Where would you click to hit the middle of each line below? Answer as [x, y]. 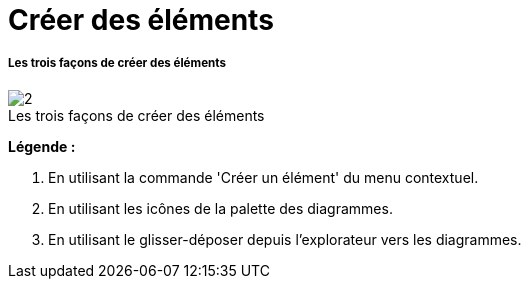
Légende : [42, 146]
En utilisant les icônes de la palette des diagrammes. [220, 208]
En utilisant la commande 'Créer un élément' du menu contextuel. [263, 177]
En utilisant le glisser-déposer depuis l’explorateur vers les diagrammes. [285, 239]
